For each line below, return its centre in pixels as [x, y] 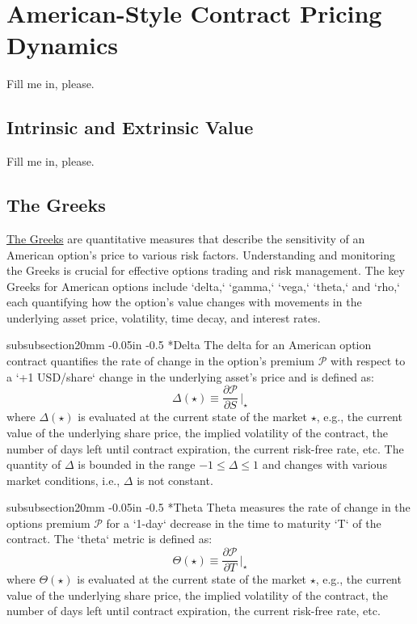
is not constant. [175, 480]
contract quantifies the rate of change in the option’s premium [160, 361]
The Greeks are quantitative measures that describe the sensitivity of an [186, 238]
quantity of [34, 464]
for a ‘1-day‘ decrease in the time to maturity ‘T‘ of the [244, 523]
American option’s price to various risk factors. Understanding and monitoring [201, 254]
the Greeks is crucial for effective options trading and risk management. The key [206, 270]
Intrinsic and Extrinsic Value [130, 127]
